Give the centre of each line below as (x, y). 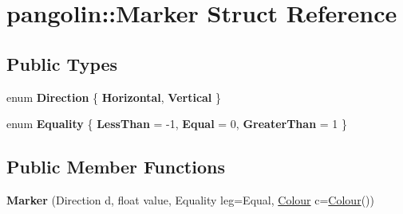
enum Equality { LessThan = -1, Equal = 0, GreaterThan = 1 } (177, 124)
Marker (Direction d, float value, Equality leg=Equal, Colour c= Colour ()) (190, 199)
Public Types (62, 63)
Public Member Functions (116, 167)
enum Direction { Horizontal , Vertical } (114, 97)
